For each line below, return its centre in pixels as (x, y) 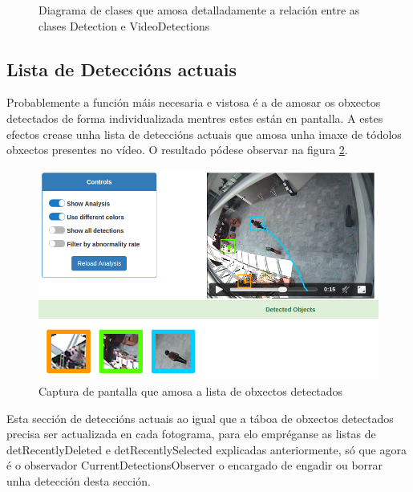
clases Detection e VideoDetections (124, 25)
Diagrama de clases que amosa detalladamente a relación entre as (199, 10)
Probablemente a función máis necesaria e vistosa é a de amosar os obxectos (194, 102)
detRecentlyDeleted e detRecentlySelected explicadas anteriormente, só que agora (206, 449)
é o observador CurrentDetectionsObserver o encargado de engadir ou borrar (195, 465)
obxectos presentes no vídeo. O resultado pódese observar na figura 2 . (177, 150)
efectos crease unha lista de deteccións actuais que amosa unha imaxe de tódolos (204, 134)
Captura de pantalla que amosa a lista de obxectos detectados (191, 390)
